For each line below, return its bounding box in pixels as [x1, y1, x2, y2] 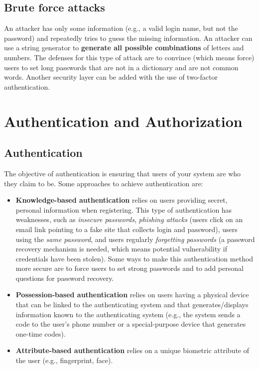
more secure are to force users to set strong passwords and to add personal [15, 263, 244, 273]
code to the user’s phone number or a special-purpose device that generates [15, 319, 246, 329]
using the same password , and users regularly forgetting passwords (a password [15, 234, 255, 244]
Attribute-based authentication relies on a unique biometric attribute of [15, 345, 249, 356]
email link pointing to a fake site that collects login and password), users [15, 224, 238, 234]
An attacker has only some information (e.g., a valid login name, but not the [4, 23, 238, 33]
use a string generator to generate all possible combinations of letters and [4, 42, 244, 53]
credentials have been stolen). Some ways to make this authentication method [15, 253, 254, 263]
